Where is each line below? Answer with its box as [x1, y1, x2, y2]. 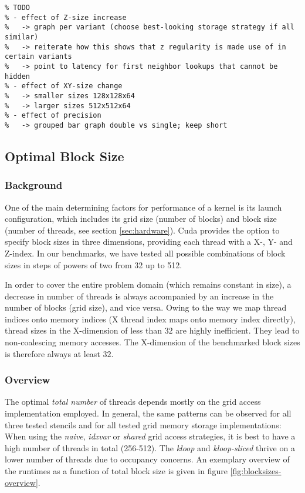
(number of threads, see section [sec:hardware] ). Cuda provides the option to [5, 224, 280, 236]
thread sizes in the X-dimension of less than [5, 324, 162, 337]
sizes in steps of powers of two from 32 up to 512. [5, 258, 182, 271]
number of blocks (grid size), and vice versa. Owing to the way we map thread [5, 301, 287, 314]
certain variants [5, 52, 72, 61]
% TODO [5, 4, 30, 12]
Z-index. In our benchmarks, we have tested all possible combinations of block [5, 246, 286, 259]
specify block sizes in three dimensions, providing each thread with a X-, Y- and [5, 235, 293, 248]
